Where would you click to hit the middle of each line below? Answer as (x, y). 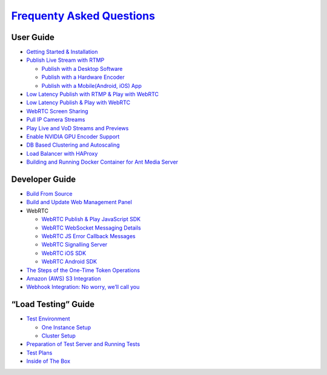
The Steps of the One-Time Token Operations (83, 270)
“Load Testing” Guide (53, 304)
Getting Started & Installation (62, 52)
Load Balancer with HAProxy (62, 153)
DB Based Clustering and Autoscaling (73, 145)
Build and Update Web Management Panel (79, 202)
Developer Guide (44, 179)
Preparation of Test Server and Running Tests (83, 344)
